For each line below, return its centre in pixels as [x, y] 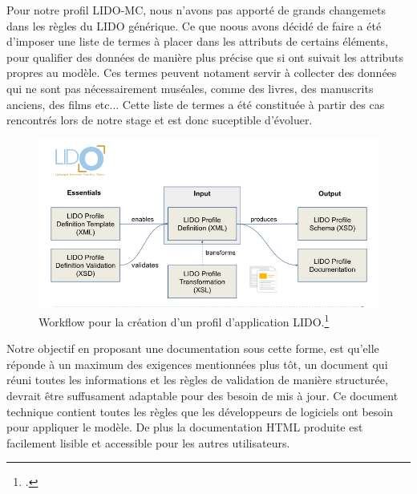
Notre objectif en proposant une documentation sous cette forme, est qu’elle [193, 348]
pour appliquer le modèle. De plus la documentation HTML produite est [185, 427]
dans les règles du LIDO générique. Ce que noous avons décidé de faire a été [194, 25]
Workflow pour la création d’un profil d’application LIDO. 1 [184, 320]
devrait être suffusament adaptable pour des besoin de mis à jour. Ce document [202, 395]
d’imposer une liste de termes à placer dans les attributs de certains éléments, [197, 41]
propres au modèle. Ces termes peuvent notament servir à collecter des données [202, 73]
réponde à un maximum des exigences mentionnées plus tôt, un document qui [197, 364]
